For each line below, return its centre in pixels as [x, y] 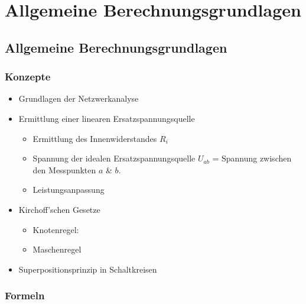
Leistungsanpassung [69, 190]
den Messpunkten [64, 169]
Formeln [25, 295]
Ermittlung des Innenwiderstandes [95, 138]
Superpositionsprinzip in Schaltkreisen [88, 269]
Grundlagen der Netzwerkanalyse [79, 98]
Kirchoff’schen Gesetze [59, 209]
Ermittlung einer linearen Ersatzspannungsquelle [107, 118]
